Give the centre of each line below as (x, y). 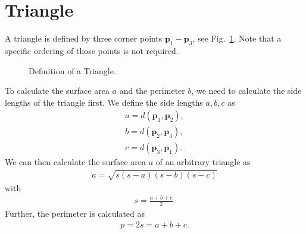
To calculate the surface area (57, 91)
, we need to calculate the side (246, 91)
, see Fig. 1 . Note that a (237, 38)
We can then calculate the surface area (75, 162)
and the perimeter (152, 91)
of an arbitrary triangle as (203, 162)
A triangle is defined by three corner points (84, 38)
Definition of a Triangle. (72, 70)
